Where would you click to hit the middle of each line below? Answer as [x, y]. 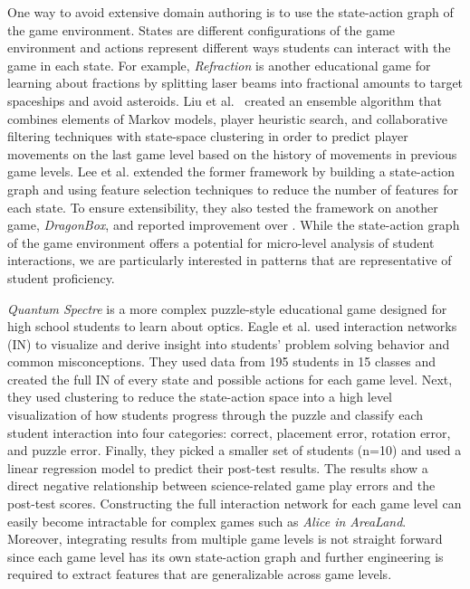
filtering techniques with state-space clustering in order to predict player [208, 136]
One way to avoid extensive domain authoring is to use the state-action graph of [230, 12]
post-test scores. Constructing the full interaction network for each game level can [235, 503]
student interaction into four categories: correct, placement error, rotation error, [229, 432]
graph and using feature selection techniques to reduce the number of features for [233, 189]
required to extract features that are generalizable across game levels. [200, 574]
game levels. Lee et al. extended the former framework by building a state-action [231, 171]
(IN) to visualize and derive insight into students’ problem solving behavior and [229, 343]
